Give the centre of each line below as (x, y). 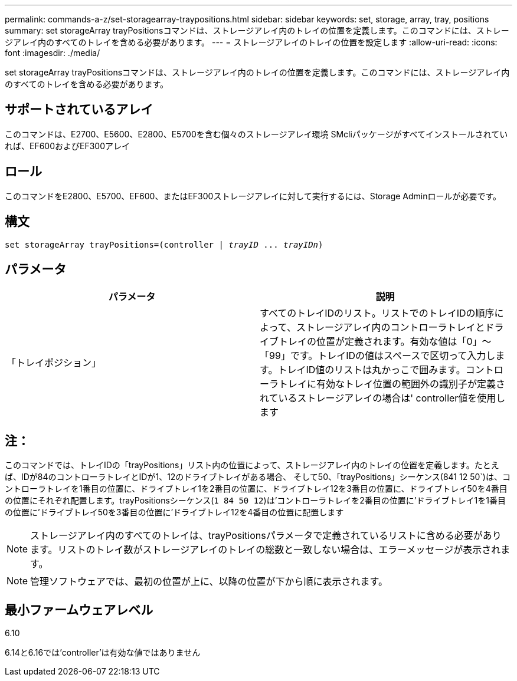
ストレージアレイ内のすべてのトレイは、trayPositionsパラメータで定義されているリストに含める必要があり (266, 536)
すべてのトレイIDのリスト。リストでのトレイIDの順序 (377, 313)
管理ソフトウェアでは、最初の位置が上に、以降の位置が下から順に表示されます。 (209, 582)
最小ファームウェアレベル (79, 610)
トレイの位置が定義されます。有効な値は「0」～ (385, 342)
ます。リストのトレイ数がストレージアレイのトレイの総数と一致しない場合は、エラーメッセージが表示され (266, 550)
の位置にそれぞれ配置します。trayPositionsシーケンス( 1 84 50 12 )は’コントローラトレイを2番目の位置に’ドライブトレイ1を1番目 (255, 501)
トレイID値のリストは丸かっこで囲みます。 (372, 370)
